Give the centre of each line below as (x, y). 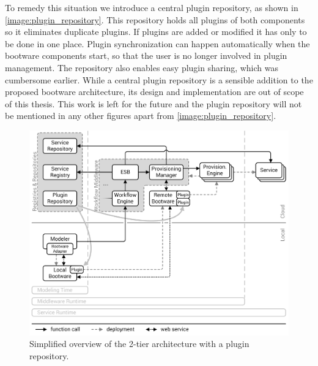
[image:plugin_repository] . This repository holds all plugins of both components (155, 19)
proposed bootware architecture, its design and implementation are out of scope (154, 92)
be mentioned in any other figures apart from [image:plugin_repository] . (141, 116)
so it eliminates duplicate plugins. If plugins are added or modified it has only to (156, 32)
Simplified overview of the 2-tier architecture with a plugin (139, 344)
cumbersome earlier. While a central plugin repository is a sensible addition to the (159, 79)
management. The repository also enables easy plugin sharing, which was (142, 67)
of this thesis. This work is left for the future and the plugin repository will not (153, 103)
